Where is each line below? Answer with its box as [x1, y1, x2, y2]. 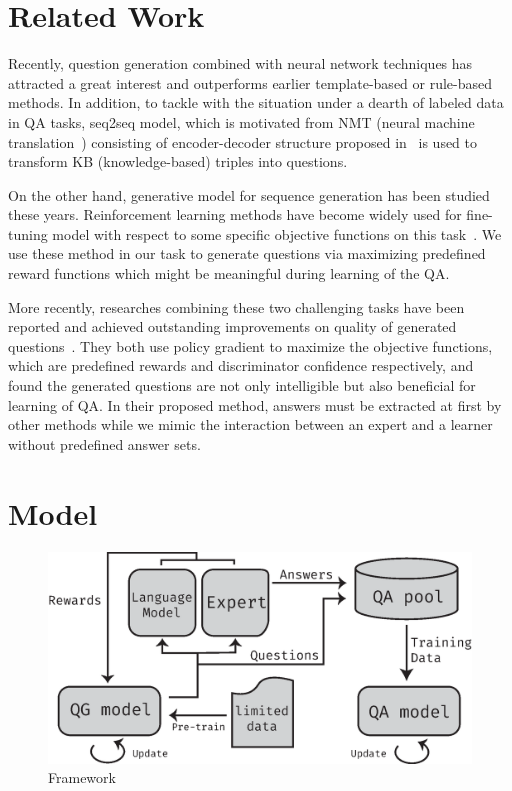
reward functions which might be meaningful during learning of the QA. [8, 263, 450, 284]
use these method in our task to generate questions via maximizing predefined [8, 243, 486, 264]
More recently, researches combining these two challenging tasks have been [8, 296, 465, 317]
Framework [48, 767, 116, 788]
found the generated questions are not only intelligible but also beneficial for [8, 375, 476, 396]
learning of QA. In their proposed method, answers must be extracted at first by [8, 394, 502, 415]
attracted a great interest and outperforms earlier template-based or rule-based [8, 72, 493, 93]
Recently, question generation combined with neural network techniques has [8, 53, 473, 74]
